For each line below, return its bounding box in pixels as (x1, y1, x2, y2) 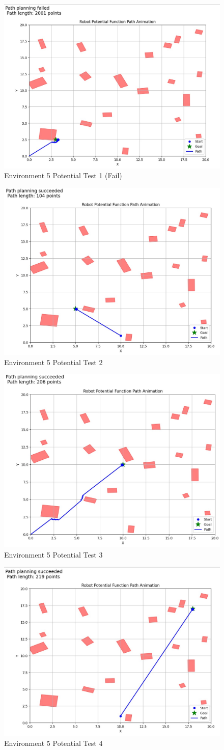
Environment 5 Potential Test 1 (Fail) (4, 170, 122, 181)
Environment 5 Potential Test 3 (4, 549, 103, 560)
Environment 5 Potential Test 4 (4, 738, 103, 748)
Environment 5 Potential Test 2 (4, 356, 103, 367)
